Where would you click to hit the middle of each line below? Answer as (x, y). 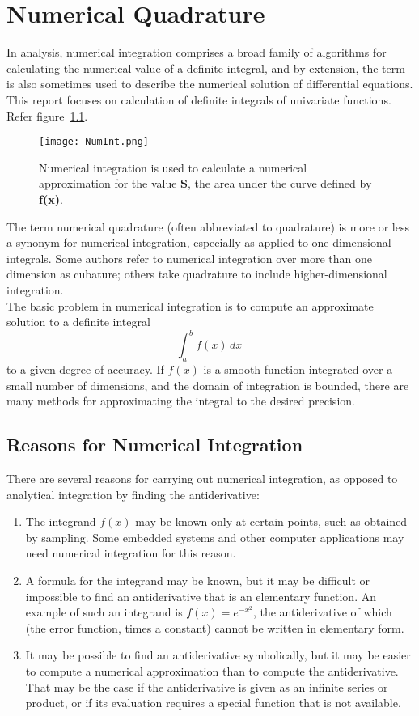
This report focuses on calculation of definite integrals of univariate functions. (199, 99)
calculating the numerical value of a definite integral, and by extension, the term (206, 68)
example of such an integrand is (104, 612)
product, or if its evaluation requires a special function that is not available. (213, 703)
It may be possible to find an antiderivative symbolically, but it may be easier (218, 655)
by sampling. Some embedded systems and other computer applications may (215, 537)
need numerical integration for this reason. (131, 553)
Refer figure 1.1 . (47, 115)
